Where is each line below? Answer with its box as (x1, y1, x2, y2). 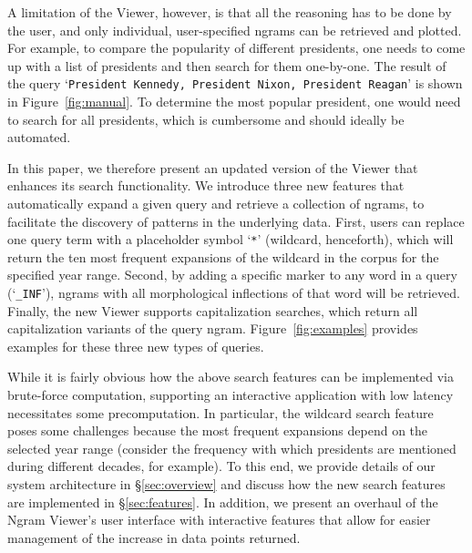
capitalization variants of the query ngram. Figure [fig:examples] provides (7, 319, 418, 338)
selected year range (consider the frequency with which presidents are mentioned (7, 438, 457, 457)
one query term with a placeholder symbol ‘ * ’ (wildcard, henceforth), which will (7, 230, 454, 249)
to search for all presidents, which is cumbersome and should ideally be (7, 109, 405, 128)
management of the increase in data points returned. (7, 527, 301, 547)
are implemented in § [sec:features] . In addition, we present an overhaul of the (7, 492, 438, 511)
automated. (7, 128, 71, 147)
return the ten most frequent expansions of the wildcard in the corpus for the (7, 247, 439, 266)
